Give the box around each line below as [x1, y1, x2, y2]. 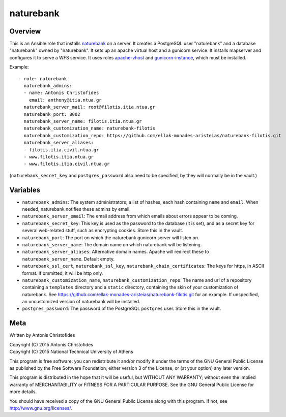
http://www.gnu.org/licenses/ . [9, 405, 72, 411]
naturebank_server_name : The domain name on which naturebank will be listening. [22, 241, 202, 247]
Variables [9, 185, 41, 194]
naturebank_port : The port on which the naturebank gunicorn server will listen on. [22, 234, 199, 241]
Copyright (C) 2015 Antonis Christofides [9, 341, 94, 347]
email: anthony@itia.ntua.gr [28, 97, 102, 103]
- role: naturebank [18, 76, 67, 81]
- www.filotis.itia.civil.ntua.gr [23, 161, 110, 167]
